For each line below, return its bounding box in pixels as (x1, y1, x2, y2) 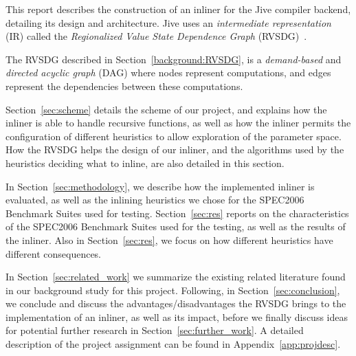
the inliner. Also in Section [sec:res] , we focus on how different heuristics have (5, 232, 333, 247)
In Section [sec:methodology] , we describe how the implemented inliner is (5, 179, 315, 193)
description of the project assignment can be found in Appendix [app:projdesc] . (5, 337, 341, 351)
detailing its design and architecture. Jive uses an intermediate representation (5, 15, 331, 30)
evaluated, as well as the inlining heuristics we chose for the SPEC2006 (5, 192, 304, 207)
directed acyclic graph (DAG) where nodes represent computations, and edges (5, 65, 331, 80)
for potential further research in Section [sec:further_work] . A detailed (5, 323, 304, 337)
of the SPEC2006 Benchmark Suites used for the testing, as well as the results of (5, 219, 346, 234)
